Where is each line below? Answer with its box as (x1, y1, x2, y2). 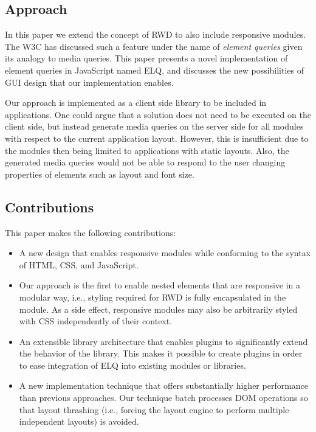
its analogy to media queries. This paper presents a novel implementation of (5, 52, 288, 64)
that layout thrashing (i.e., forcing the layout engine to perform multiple (19, 403, 289, 416)
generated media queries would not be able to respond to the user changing (5, 156, 286, 169)
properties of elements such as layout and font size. (5, 167, 194, 180)
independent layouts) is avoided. (19, 415, 139, 428)
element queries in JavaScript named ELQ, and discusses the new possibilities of (5, 63, 304, 76)
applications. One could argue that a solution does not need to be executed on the (5, 108, 311, 120)
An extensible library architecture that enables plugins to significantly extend (19, 335, 308, 347)
